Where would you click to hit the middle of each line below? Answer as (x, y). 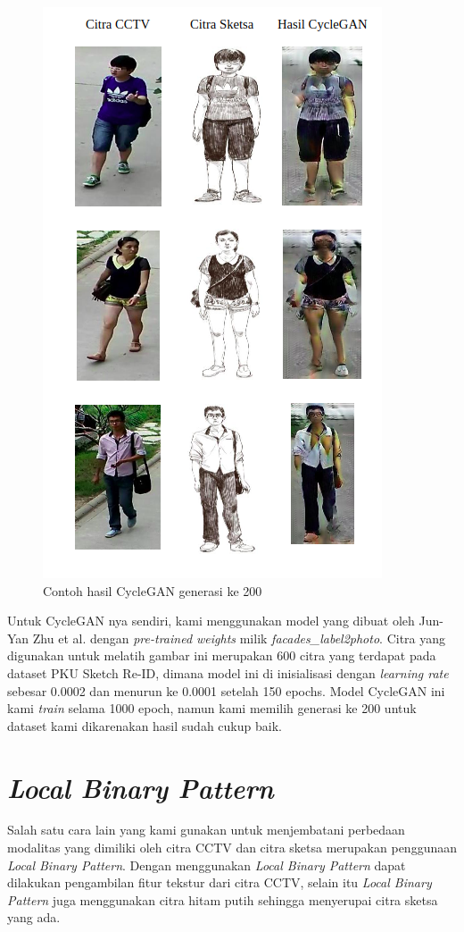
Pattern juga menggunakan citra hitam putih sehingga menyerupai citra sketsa (223, 899)
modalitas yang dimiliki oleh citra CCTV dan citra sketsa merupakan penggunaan (232, 848)
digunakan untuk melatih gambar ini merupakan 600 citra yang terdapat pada (222, 655)
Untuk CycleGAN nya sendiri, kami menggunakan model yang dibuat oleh (211, 621)
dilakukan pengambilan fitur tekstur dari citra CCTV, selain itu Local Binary (220, 882)
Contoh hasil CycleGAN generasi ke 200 (153, 590)
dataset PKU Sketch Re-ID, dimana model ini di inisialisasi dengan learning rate (228, 672)
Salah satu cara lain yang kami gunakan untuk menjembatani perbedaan (206, 830)
